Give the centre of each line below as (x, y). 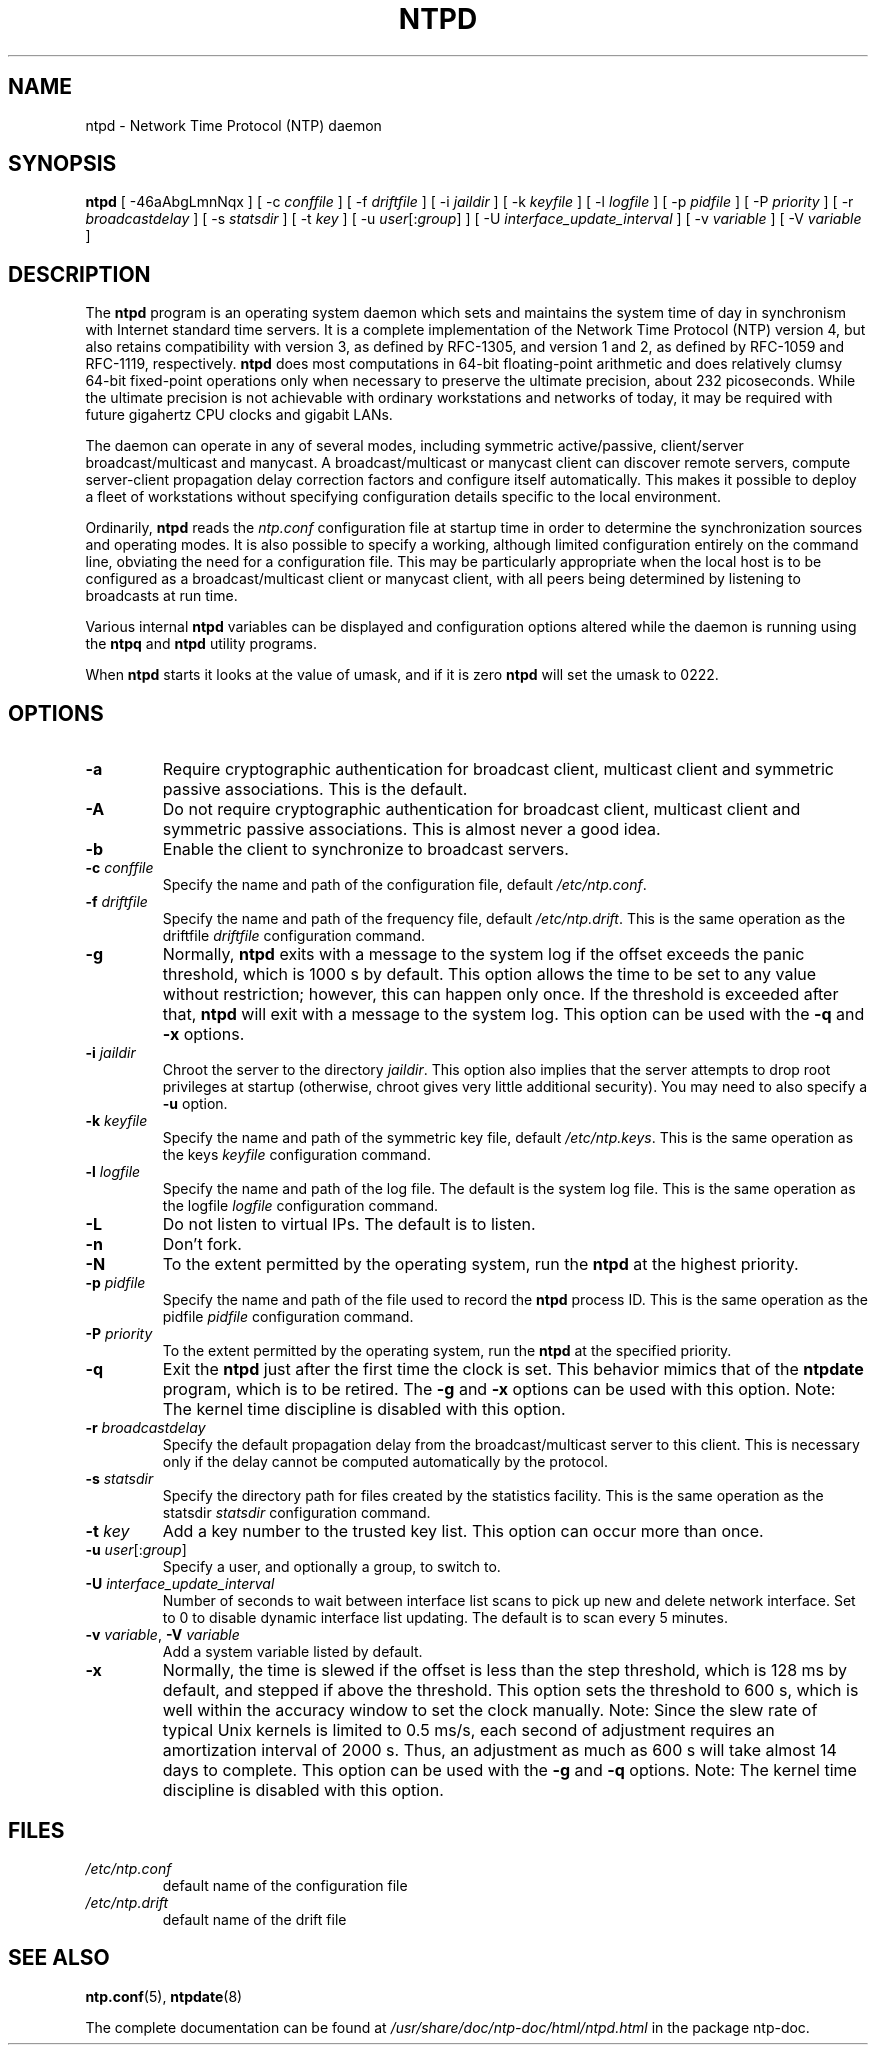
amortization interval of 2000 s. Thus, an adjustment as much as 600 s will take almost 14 (499, 1750)
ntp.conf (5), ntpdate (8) (164, 1996)
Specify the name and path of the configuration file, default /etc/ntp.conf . (404, 885)
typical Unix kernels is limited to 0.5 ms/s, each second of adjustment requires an (468, 1730)
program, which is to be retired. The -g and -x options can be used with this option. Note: (499, 1389)
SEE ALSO (59, 1958)
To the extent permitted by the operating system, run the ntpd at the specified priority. (447, 1351)
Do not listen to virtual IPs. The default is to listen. (349, 1224)
